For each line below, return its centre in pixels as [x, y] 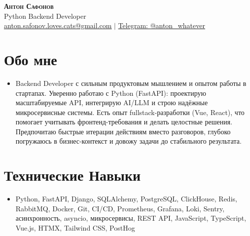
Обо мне [31, 59]
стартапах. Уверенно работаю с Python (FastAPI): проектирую [111, 93]
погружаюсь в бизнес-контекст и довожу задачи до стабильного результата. [128, 141]
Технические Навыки [72, 175]
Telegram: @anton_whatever [161, 25]
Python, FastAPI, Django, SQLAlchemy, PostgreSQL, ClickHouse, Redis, [126, 199]
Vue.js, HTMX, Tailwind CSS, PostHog [75, 227]
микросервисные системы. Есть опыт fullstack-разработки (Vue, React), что [130, 112]
